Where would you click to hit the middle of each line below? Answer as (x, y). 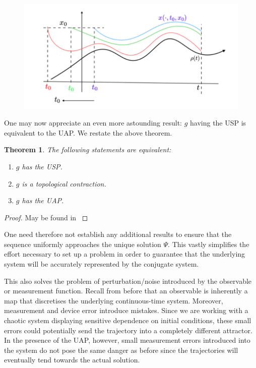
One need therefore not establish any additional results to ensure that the (118, 234)
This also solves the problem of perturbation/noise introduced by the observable (128, 281)
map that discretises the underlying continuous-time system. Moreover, (114, 300)
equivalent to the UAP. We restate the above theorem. (88, 132)
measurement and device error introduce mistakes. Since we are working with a (126, 310)
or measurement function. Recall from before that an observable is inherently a (126, 291)
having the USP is (218, 123)
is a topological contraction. (64, 183)
